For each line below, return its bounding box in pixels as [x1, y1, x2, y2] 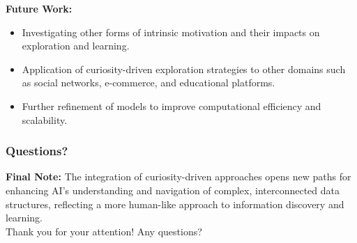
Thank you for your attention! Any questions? [6, 224, 202, 238]
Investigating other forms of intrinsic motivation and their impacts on [22, 24, 320, 39]
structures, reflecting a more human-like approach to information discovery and [6, 196, 344, 211]
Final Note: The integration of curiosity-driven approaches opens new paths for [6, 169, 351, 184]
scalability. [22, 112, 68, 127]
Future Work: [6, 1, 73, 15]
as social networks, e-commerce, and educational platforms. [22, 75, 275, 90]
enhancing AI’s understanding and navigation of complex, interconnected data [6, 182, 340, 197]
